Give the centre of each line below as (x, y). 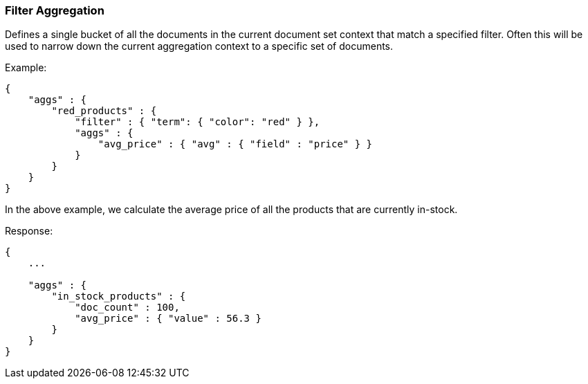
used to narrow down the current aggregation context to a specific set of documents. (199, 46)
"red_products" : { (104, 111)
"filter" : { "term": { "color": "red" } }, (197, 122)
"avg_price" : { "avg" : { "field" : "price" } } (235, 144)
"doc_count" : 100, (127, 308)
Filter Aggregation (55, 10)
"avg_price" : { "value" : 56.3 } (168, 319)
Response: (29, 231)
